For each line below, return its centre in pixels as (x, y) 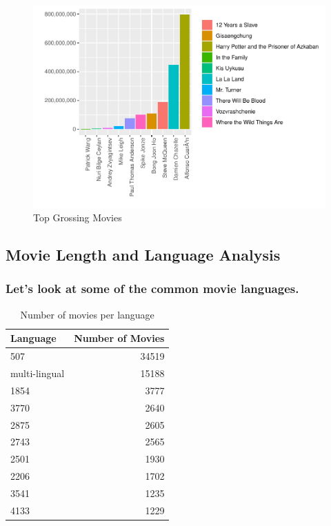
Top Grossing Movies (78, 218)
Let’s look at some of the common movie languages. (152, 289)
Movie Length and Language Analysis (143, 255)
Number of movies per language (87, 314)
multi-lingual (38, 373)
